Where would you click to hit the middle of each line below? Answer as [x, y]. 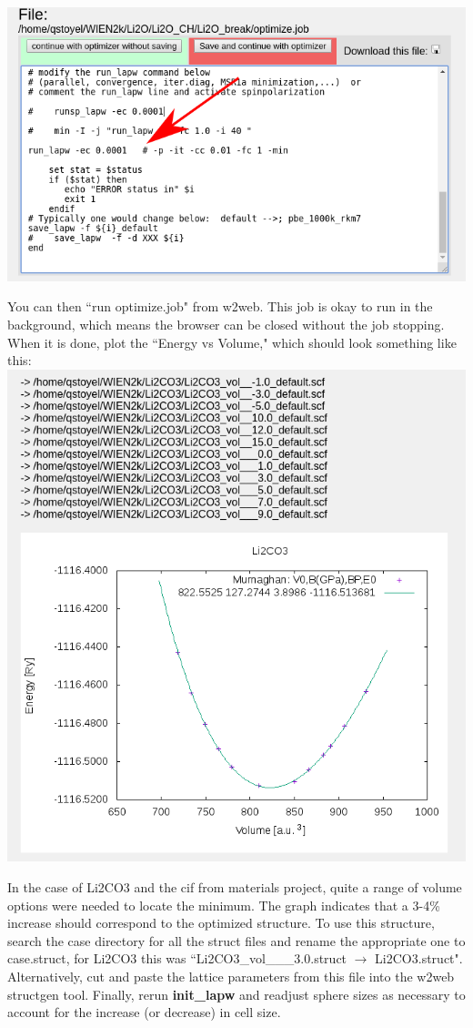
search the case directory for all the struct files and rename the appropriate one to [236, 940]
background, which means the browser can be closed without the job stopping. [226, 325]
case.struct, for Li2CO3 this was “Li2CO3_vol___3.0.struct [177, 958]
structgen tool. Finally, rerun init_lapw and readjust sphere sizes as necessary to [236, 994]
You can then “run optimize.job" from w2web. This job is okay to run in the [220, 306]
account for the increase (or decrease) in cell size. [144, 1012]
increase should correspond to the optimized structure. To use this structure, [221, 923]
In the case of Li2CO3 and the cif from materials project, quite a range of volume [235, 887]
